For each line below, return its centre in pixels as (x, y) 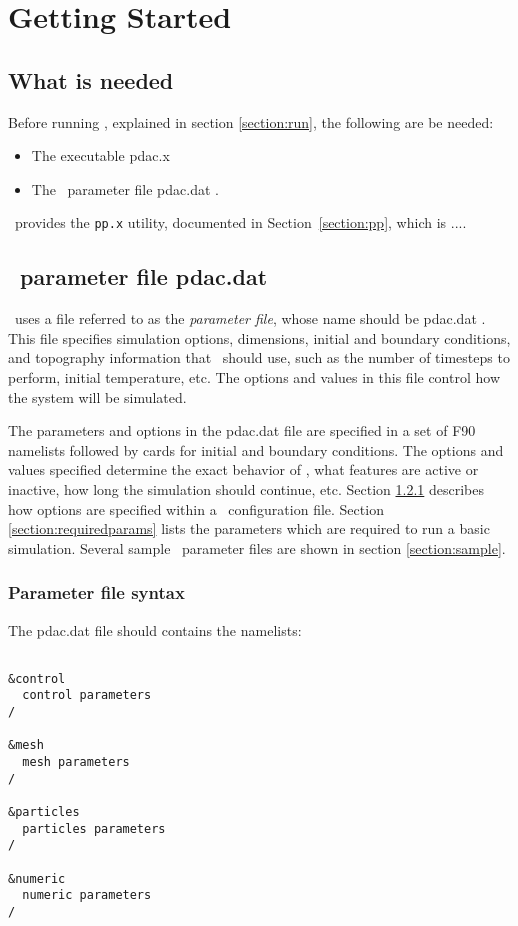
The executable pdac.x (100, 155)
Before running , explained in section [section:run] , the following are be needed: (251, 121)
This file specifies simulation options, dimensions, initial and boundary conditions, (259, 337)
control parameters (87, 695)
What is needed (91, 79)
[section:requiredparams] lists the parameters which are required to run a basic (249, 528)
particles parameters (94, 828)
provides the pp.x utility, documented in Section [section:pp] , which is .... (240, 222)
